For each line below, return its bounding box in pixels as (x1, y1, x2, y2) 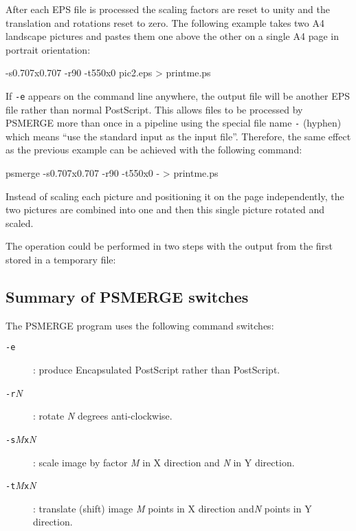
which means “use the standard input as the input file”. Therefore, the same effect (5, 129, 351, 143)
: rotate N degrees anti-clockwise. (33, 409, 173, 423)
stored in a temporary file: (5, 252, 116, 267)
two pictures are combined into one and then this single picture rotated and (5, 202, 324, 217)
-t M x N (5, 478, 36, 492)
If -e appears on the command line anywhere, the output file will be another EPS (5, 88, 351, 102)
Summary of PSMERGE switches (5, 286, 249, 307)
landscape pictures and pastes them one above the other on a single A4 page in (5, 29, 339, 43)
